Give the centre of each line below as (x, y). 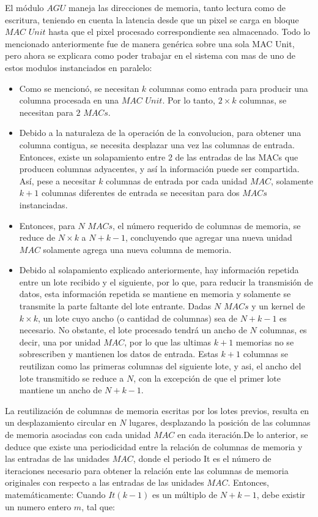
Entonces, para (47, 225)
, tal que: (98, 506)
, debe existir (281, 494)
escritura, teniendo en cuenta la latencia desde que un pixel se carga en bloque (152, 19)
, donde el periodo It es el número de (202, 459)
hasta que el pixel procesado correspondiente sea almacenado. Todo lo (179, 32)
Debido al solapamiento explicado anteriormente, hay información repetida (159, 270)
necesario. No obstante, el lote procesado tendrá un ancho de (133, 330)
